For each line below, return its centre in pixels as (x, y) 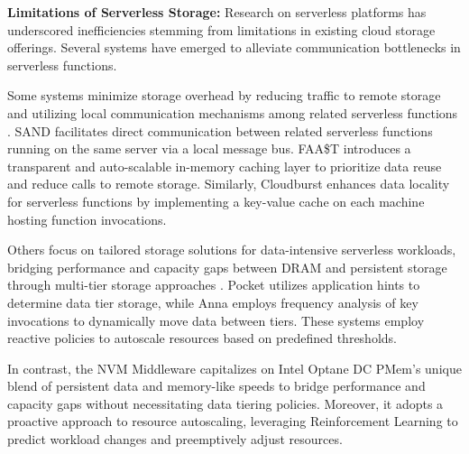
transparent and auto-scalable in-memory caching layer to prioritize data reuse (225, 166)
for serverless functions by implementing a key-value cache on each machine (216, 201)
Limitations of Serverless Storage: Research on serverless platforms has (217, 12)
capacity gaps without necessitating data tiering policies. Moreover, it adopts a (225, 403)
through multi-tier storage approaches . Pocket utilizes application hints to (214, 285)
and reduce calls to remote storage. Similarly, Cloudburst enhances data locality (229, 184)
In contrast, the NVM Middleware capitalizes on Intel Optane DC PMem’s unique (234, 368)
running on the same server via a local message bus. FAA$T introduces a (209, 148)
